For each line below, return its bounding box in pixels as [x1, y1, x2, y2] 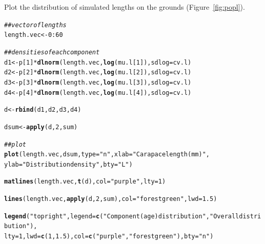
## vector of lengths [4, 21, 67, 29]
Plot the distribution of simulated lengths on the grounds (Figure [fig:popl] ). [4, 2, 245, 12]
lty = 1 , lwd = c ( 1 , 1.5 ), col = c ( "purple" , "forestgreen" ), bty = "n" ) [4, 233, 214, 240]
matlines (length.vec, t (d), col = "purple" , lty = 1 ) [4, 178, 166, 186]
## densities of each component [4, 48, 100, 56]
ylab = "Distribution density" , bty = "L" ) [4, 160, 133, 168]
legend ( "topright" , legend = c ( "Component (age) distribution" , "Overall [4, 212, 239, 220]
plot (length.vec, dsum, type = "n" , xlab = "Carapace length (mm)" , [4, 151, 210, 158]
